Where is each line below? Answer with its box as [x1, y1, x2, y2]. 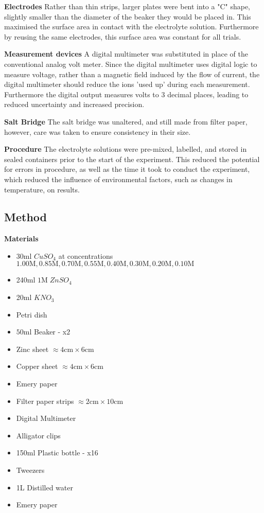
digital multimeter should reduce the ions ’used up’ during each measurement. [4, 79, 250, 90]
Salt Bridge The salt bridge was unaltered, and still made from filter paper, [4, 116, 248, 127]
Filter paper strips [16, 395, 74, 406]
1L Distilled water [16, 482, 73, 492]
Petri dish [16, 309, 47, 320]
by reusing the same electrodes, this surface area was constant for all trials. [4, 31, 241, 42]
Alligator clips [16, 430, 61, 440]
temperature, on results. [4, 184, 80, 194]
